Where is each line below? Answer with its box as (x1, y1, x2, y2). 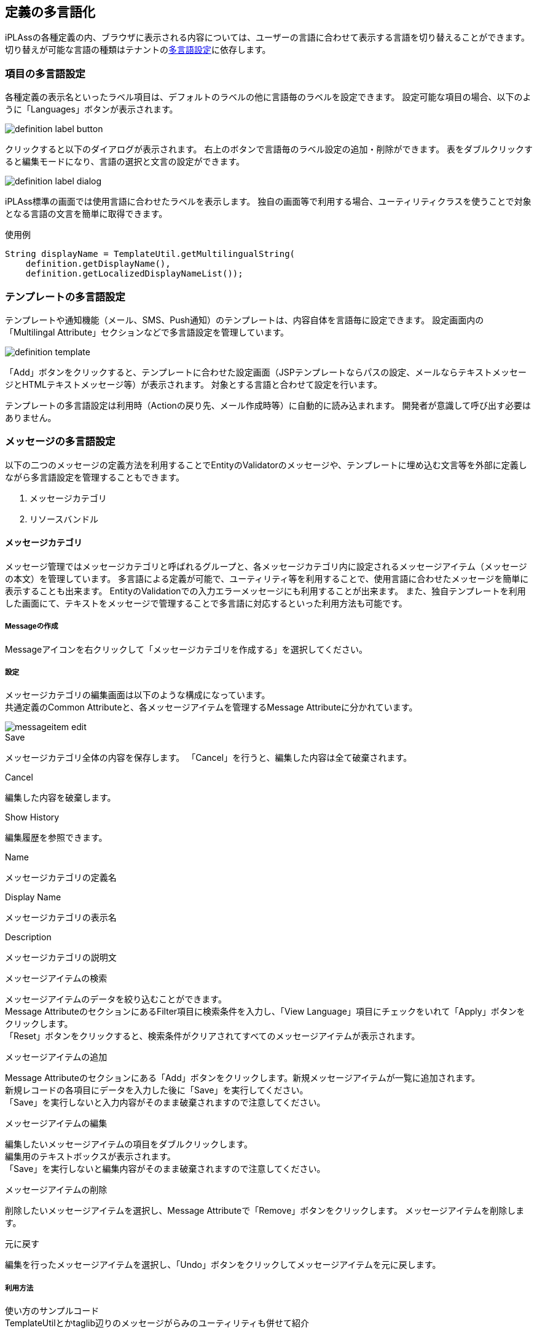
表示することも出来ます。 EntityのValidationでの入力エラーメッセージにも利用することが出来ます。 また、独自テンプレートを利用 (5, 585, 526, 596)
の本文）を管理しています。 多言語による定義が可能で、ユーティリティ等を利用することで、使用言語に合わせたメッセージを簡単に (5, 573, 529, 584)
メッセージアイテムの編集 (5, 1118, 108, 1129)
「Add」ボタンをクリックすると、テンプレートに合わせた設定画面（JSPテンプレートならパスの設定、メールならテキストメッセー (5, 366, 527, 377)
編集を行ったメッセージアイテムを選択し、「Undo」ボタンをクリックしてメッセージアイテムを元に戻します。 (5, 1259, 441, 1270)
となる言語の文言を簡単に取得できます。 (5, 208, 168, 219)
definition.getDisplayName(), (25, 259, 171, 269)
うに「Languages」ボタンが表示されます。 (5, 104, 178, 115)
